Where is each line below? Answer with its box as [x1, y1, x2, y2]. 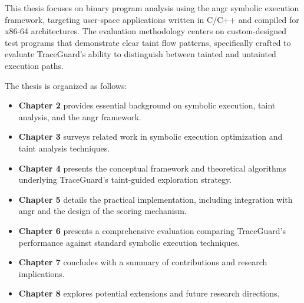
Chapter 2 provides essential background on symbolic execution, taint [18, 99, 276, 111]
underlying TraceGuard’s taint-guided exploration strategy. [18, 173, 232, 186]
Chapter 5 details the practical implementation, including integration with [18, 193, 293, 205]
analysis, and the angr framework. [18, 110, 141, 123]
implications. [18, 267, 65, 279]
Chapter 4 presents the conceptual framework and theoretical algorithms [18, 162, 286, 174]
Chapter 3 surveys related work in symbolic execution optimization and [18, 130, 283, 143]
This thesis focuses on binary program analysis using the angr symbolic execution [5, 2, 299, 14]
